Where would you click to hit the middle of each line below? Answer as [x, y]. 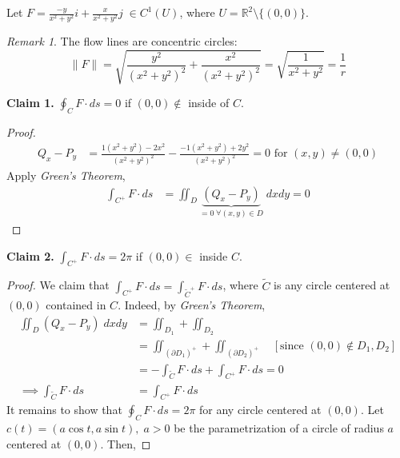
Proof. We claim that [58, 285]
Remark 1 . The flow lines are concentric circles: [122, 41]
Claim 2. [30, 255]
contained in [76, 304]
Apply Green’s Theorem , [66, 175]
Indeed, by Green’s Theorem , [195, 304]
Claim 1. [30, 103]
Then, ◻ [129, 443]
